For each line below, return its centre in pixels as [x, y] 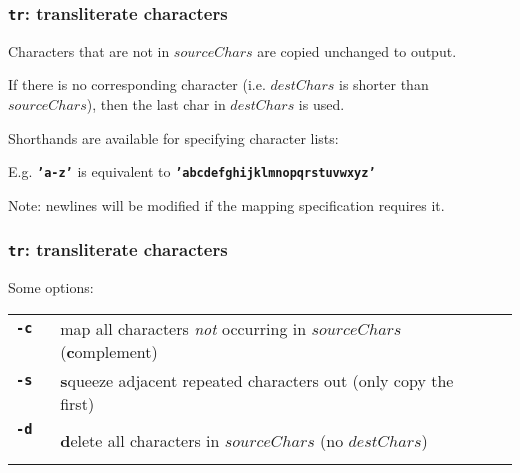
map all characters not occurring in [183, 328]
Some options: [51, 287]
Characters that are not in [89, 50]
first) [77, 403]
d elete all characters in [140, 440]
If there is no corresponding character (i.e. [137, 84]
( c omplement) [109, 351]
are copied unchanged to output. [357, 50]
